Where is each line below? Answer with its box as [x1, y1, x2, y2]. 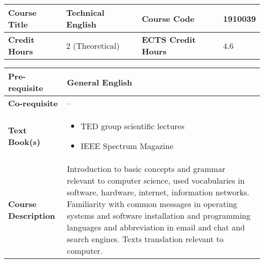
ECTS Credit [142, 34, 196, 45]
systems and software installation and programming [67, 210, 251, 221]
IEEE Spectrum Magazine [80, 140, 174, 152]
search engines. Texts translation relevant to [67, 233, 224, 245]
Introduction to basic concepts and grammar [67, 163, 225, 174]
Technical [66, 7, 105, 18]
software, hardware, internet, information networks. [67, 186, 249, 198]
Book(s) [8, 136, 41, 148]
